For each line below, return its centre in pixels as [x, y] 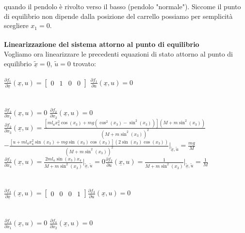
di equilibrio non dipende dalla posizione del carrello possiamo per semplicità [118, 16]
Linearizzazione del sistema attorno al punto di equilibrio [102, 44]
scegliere [16, 25]
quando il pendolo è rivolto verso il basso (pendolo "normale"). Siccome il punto [122, 6]
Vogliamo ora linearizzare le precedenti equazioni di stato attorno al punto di [119, 53]
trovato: [84, 63]
